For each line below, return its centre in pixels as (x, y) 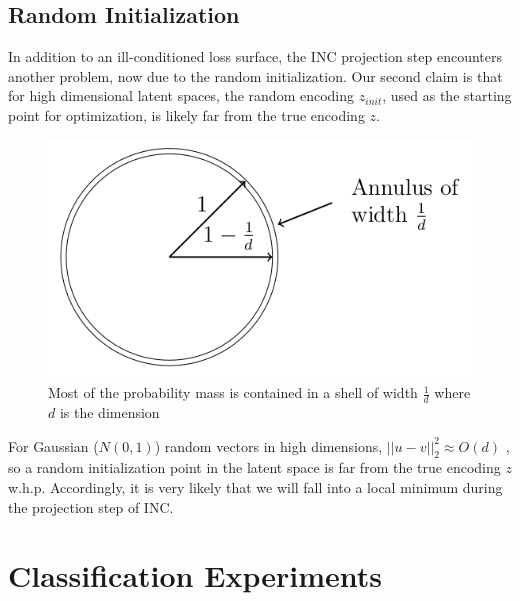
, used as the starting (447, 95)
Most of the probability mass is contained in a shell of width (233, 392)
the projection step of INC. (91, 506)
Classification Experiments (195, 575)
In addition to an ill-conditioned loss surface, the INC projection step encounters (255, 56)
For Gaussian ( (53, 445)
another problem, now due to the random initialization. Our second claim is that (255, 75)
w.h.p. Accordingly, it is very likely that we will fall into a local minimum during (255, 486)
